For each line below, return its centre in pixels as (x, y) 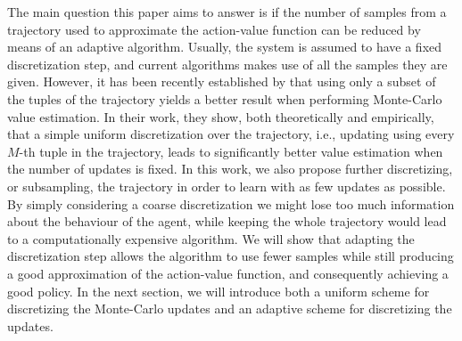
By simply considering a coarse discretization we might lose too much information (231, 203)
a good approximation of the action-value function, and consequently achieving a (228, 273)
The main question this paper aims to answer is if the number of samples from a (227, 12)
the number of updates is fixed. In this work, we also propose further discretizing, (230, 169)
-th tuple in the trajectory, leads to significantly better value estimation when (231, 151)
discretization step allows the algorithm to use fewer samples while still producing (231, 256)
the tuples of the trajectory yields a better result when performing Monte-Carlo (225, 98)
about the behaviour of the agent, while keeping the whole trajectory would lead (227, 221)
